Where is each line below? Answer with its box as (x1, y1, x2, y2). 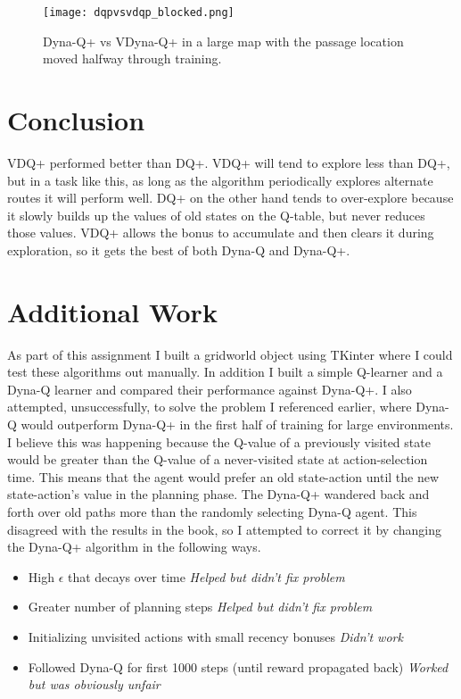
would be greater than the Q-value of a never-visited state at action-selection (7, 450, 428, 469)
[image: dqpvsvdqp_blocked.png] (43, 6, 235, 19)
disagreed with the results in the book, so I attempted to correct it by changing (7, 520, 441, 538)
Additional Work (7, 293, 218, 329)
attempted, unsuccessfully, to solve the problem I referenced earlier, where (7, 397, 412, 416)
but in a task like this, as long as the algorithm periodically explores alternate (7, 171, 433, 189)
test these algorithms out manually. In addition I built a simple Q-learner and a (7, 362, 443, 381)
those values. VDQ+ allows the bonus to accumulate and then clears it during (7, 223, 434, 242)
